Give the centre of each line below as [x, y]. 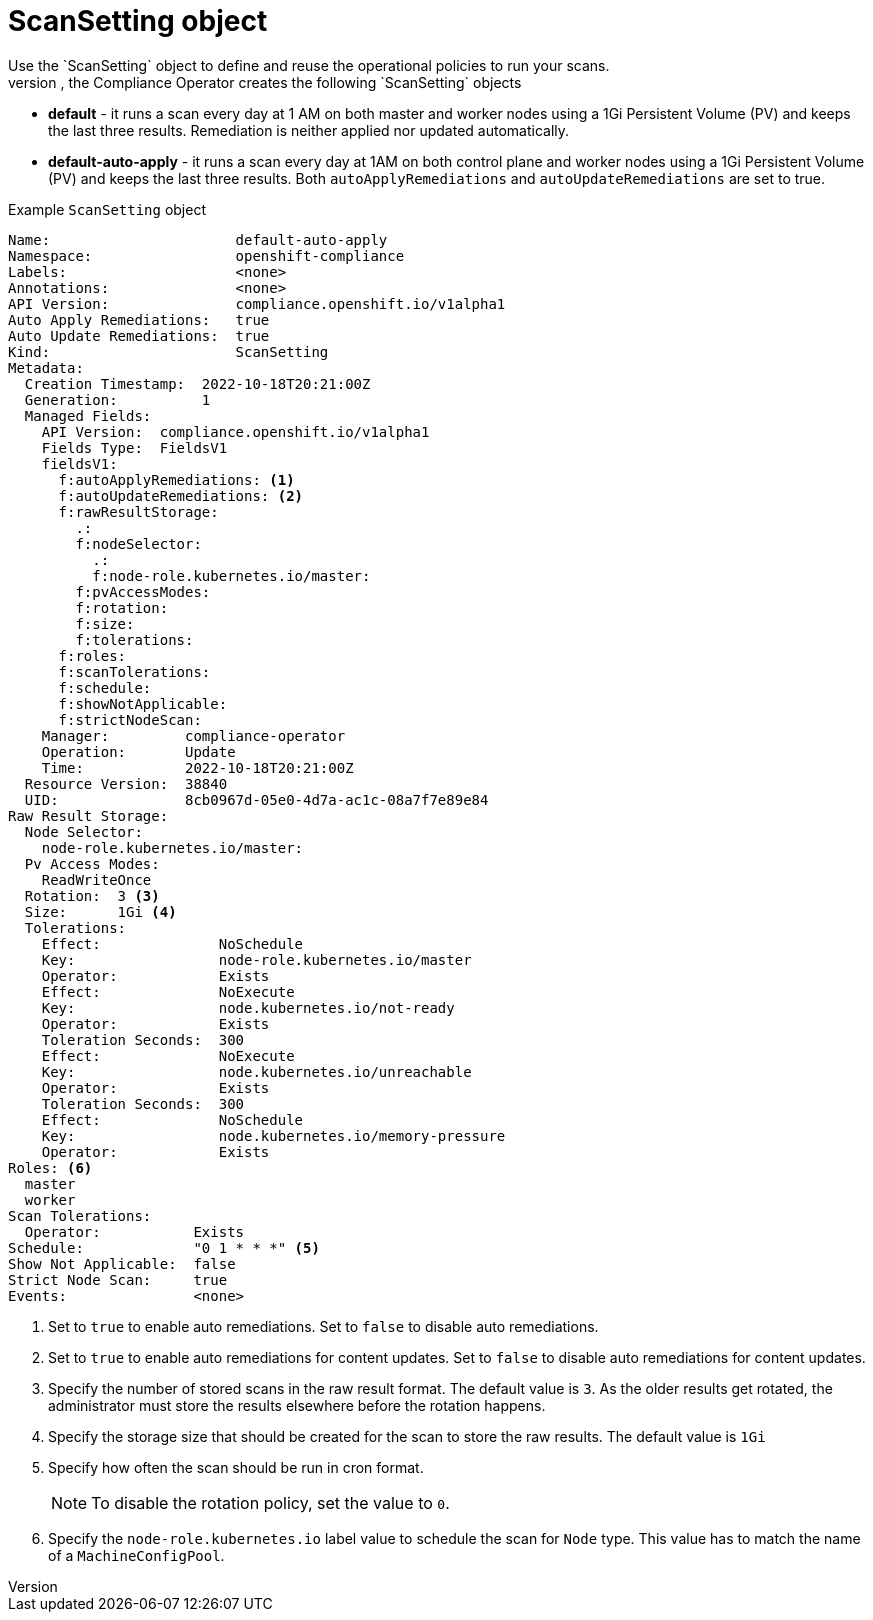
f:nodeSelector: [138, 543]
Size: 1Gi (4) [100, 911]
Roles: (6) [50, 1167]
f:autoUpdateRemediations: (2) [181, 495]
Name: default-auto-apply [198, 239]
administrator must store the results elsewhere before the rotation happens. [297, 1405]
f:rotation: [122, 607]
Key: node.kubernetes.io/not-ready [248, 1007]
